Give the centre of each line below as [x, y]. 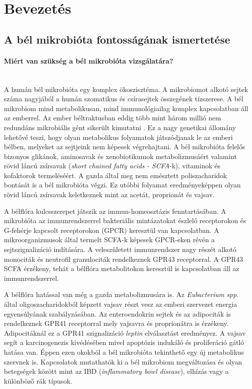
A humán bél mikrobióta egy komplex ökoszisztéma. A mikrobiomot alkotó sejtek [126, 89]
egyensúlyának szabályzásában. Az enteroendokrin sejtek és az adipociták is [117, 313]
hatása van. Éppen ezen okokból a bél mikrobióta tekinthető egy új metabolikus [124, 352]
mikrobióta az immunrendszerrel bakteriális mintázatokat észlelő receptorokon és [125, 220]
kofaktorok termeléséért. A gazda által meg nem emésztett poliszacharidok [115, 175]
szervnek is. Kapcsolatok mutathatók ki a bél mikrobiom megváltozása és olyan [123, 361]
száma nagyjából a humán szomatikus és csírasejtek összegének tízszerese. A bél [124, 99]
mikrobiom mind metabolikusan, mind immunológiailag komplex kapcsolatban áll [126, 108]
